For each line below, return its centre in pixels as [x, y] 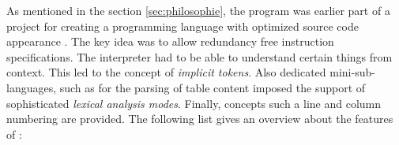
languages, [32, 87]
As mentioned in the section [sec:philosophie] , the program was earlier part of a [198, 10]
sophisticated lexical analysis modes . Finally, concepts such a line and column [194, 103]
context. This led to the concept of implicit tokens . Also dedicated [166, 72]
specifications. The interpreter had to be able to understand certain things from [199, 56]
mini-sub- [352, 72]
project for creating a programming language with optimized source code [183, 26]
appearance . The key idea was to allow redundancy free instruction [170, 41]
